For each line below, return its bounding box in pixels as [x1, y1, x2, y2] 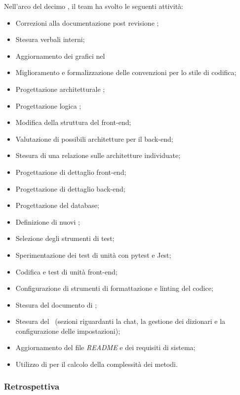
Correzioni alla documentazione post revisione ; [15, 17, 159, 28]
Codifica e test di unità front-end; [15, 266, 118, 276]
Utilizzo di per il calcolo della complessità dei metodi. [15, 359, 178, 369]
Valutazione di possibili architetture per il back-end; [15, 133, 173, 144]
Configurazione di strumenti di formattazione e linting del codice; [15, 283, 213, 293]
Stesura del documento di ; [15, 299, 97, 310]
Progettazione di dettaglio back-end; [15, 183, 125, 194]
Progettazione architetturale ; [15, 83, 105, 94]
